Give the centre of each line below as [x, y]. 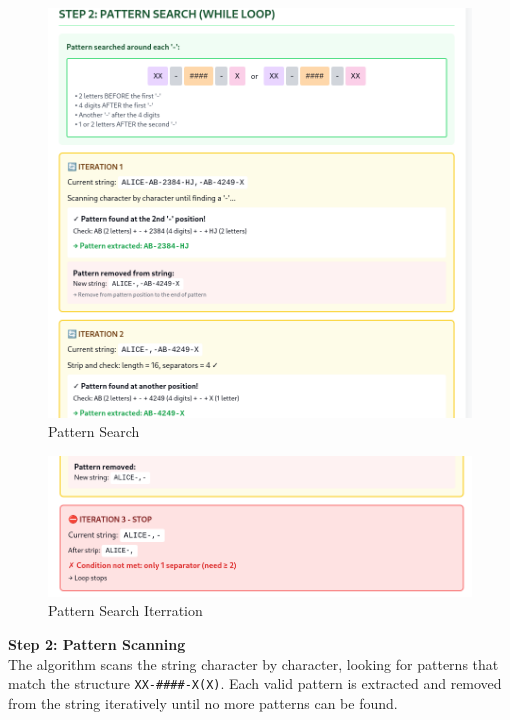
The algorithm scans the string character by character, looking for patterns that [253, 663]
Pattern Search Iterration [125, 610]
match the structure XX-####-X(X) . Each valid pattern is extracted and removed [255, 683]
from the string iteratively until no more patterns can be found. [203, 702]
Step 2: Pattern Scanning [97, 644]
